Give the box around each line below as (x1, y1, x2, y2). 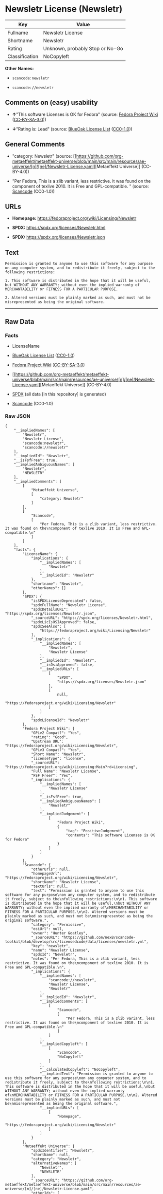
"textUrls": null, (31, 884, 68, 889)
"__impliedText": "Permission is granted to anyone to (39, 1071, 153, 1077)
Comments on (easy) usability (5, 98, 98, 107)
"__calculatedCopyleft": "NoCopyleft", (39, 1067, 120, 1072)
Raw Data (5, 317, 35, 326)
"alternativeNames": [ (31, 1161, 77, 1166)
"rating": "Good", (31, 735, 68, 740)
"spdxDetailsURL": (31, 607, 68, 612)
